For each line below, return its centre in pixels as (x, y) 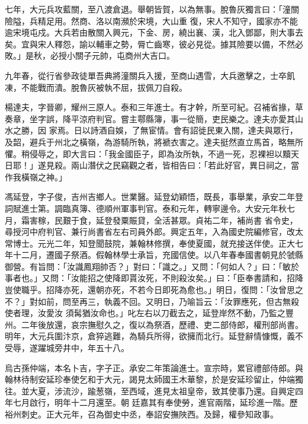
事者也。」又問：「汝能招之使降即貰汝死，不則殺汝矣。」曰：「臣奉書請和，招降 (154, 278)
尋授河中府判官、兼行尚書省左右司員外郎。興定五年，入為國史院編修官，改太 (154, 232)
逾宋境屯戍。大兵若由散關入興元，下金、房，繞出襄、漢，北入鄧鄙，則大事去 (154, 32)
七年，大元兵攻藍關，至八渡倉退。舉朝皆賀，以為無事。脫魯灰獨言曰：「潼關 (152, 9)
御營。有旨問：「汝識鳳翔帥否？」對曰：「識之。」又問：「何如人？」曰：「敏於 (152, 266)
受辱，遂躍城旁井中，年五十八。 (67, 348)
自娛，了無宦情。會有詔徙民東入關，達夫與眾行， (202, 130)
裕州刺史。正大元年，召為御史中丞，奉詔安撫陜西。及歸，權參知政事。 (142, 414)
